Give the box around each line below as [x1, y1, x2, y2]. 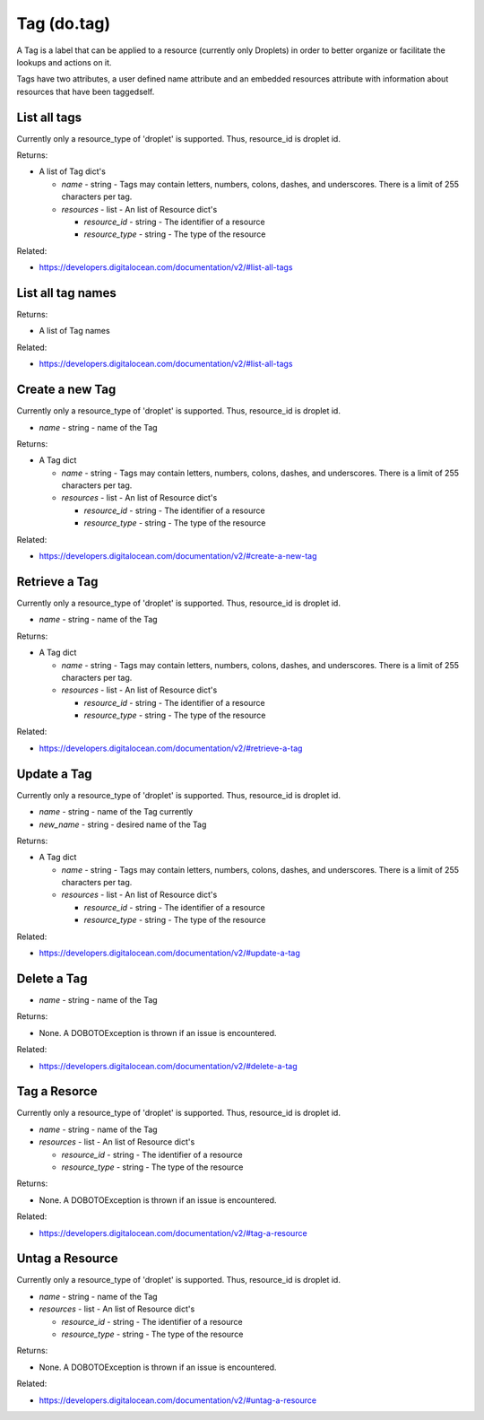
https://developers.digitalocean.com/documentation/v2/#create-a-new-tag [39, 551, 317, 562]
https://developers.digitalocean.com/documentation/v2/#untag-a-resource [39, 1395, 317, 1406]
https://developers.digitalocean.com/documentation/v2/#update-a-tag [39, 947, 300, 959]
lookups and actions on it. [16, 57, 112, 67]
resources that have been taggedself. [16, 86, 155, 97]
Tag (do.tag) [16, 13, 111, 33]
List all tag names [16, 285, 117, 301]
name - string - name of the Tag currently [39, 806, 193, 817]
